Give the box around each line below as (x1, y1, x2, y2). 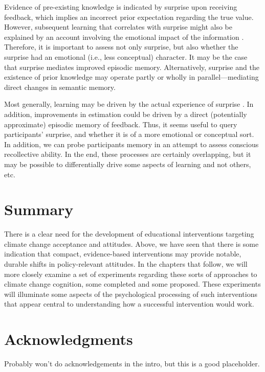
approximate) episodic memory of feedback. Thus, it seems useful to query (4, 119, 237, 129)
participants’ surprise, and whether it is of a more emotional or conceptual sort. (4, 129, 254, 139)
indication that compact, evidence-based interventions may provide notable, (4, 248, 241, 259)
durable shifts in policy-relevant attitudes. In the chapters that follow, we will (4, 259, 248, 269)
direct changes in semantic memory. (4, 81, 116, 92)
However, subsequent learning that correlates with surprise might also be (4, 21, 232, 32)
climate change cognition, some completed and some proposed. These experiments (4, 278, 261, 289)
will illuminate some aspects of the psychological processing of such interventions (4, 288, 257, 299)
